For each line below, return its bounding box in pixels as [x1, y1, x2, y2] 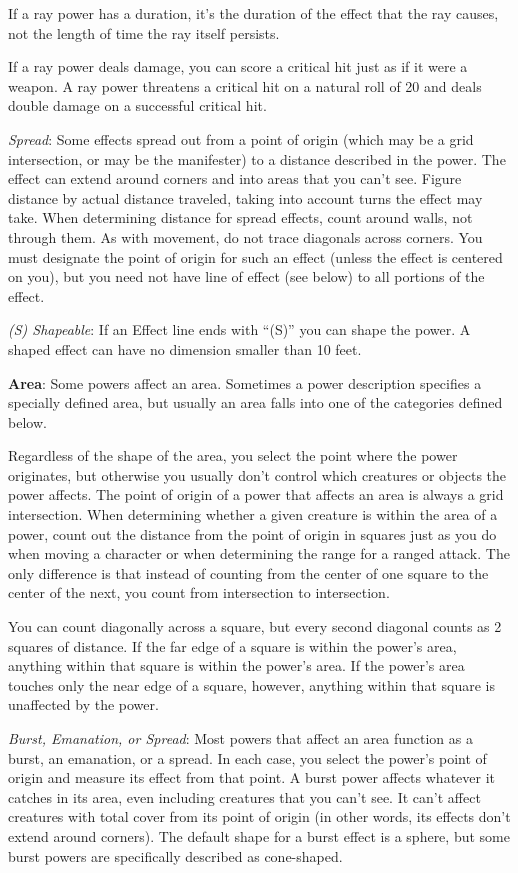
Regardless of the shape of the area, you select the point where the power [8, 445, 458, 466]
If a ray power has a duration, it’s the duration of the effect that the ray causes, [8, 3, 499, 23]
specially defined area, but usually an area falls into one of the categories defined [8, 392, 503, 413]
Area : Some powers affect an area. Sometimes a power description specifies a [8, 372, 482, 393]
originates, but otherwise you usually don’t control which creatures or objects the [8, 464, 507, 485]
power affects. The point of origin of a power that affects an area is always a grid [8, 484, 504, 505]
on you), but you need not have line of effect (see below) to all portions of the [8, 266, 485, 287]
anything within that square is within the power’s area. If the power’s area [8, 655, 465, 676]
